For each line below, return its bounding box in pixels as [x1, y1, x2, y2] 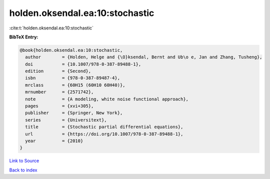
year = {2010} [25, 138, 83, 144]
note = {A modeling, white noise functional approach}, [25, 96, 189, 102]
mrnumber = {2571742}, [25, 89, 94, 95]
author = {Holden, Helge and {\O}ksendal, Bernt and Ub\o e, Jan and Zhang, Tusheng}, [25, 54, 262, 60]
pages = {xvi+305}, [25, 103, 94, 109]
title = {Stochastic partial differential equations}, [25, 124, 183, 130]
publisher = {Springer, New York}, [25, 110, 123, 116]
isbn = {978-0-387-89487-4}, [25, 75, 120, 81]
